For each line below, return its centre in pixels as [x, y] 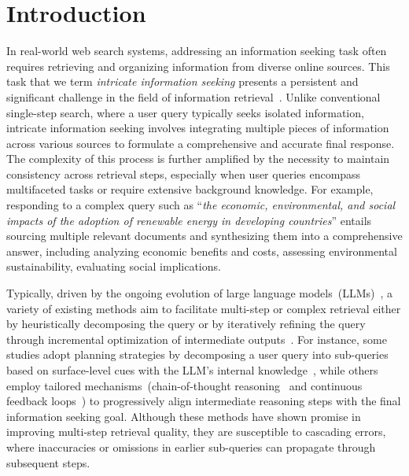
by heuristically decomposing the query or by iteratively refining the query [186, 324]
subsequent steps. [48, 462]
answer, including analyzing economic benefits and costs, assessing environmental [202, 251]
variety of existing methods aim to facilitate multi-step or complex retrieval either [204, 308]
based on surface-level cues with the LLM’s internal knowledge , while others [192, 370]
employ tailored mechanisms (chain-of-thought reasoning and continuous [184, 385]
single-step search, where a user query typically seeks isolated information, [185, 112]
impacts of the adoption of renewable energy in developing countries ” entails [189, 220]
